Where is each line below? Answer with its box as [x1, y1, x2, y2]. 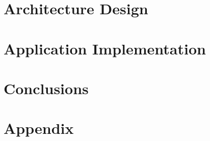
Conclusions [4, 77, 89, 98]
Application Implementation [4, 38, 206, 59]
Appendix [4, 118, 74, 138]
